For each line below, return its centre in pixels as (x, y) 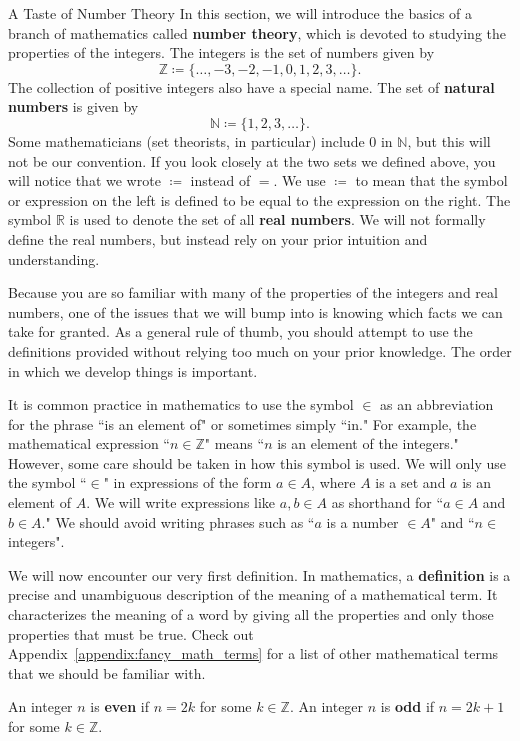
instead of (220, 180)
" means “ (234, 443)
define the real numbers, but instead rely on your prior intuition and (218, 238)
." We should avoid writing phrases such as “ (178, 521)
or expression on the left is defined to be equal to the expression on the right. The (259, 199)
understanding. (54, 258)
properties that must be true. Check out (131, 633)
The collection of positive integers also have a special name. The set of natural (251, 86)
